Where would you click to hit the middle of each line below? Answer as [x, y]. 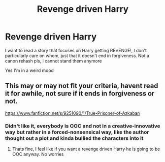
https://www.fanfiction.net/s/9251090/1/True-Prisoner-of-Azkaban [73, 113]
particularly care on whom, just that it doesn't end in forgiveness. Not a [77, 56]
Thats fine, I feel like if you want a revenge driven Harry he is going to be [86, 149]
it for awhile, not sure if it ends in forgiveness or [80, 94]
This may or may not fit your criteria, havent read [82, 86]
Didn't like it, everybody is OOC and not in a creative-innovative [83, 126]
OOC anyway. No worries [38, 154]
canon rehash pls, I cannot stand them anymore [53, 61]
